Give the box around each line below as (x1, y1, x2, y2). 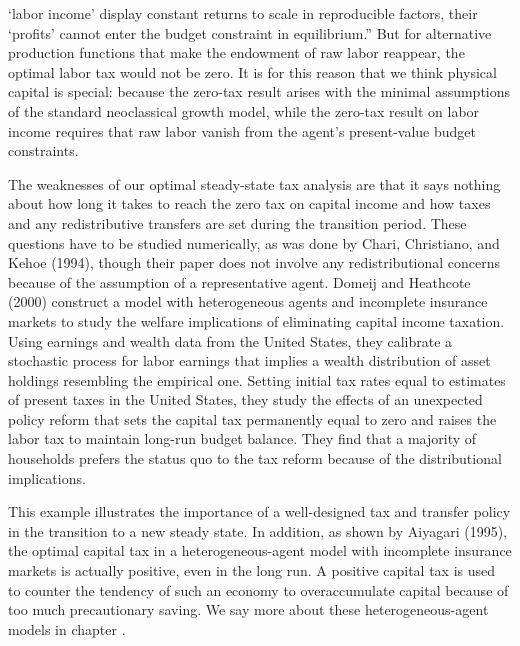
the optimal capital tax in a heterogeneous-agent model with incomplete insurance (8, 540, 512, 561)
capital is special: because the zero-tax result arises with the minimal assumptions (8, 81, 511, 102)
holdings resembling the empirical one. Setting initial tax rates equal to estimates (8, 369, 506, 390)
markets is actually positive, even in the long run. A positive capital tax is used (8, 560, 496, 581)
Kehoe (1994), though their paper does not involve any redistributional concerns (8, 252, 501, 273)
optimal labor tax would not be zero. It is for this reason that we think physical (8, 61, 497, 82)
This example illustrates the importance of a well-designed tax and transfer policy (8, 501, 511, 522)
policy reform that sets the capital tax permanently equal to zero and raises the (8, 408, 497, 429)
